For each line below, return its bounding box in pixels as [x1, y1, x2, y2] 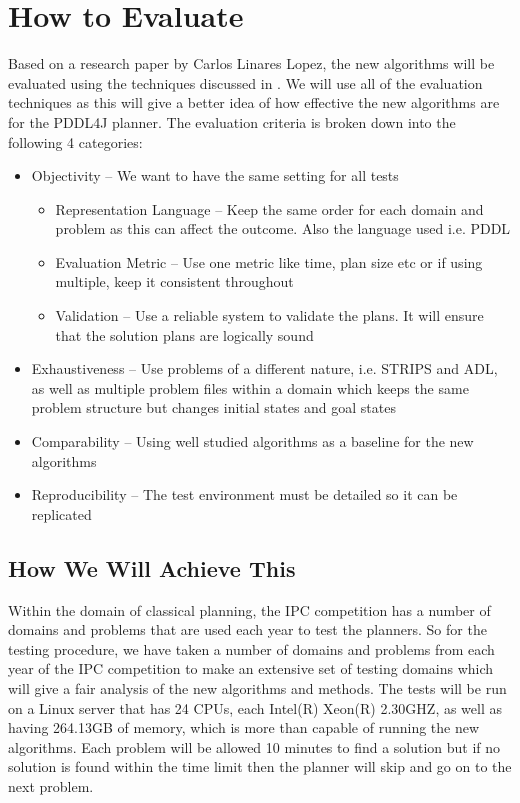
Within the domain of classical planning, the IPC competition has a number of [8, 599, 491, 620]
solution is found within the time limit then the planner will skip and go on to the [8, 756, 512, 777]
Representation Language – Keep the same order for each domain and [55, 198, 484, 219]
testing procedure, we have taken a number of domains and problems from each [8, 638, 495, 659]
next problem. [8, 775, 94, 796]
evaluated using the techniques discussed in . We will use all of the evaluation [8, 72, 483, 93]
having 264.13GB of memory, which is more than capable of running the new [8, 717, 480, 738]
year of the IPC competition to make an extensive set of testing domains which [8, 658, 494, 679]
